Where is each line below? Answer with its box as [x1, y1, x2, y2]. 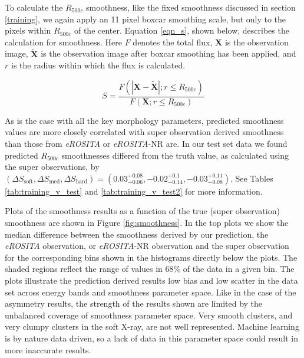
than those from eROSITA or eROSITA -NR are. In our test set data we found [5, 137, 288, 149]
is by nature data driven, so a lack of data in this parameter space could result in [5, 331, 298, 344]
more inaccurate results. [5, 343, 91, 356]
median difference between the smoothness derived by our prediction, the [5, 228, 269, 240]
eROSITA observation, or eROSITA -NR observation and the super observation [5, 239, 289, 252]
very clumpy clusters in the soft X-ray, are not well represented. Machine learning [5, 320, 299, 333]
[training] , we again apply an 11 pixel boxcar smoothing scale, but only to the [5, 12, 286, 25]
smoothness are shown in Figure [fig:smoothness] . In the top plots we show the [5, 216, 289, 228]
